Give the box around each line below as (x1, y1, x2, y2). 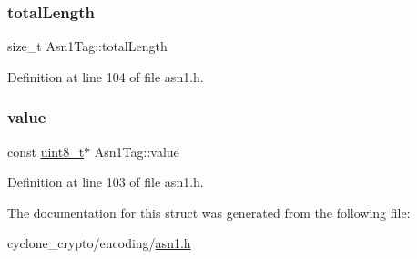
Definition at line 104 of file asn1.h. (7, 67, 204, 86)
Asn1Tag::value (94, 141, 179, 161)
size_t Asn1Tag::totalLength (7, 36, 168, 56)
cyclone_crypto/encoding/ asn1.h (7, 233, 191, 253)
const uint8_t (7, 141, 85, 161)
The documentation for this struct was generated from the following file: (7, 202, 411, 222)
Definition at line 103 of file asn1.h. (7, 172, 204, 192)
